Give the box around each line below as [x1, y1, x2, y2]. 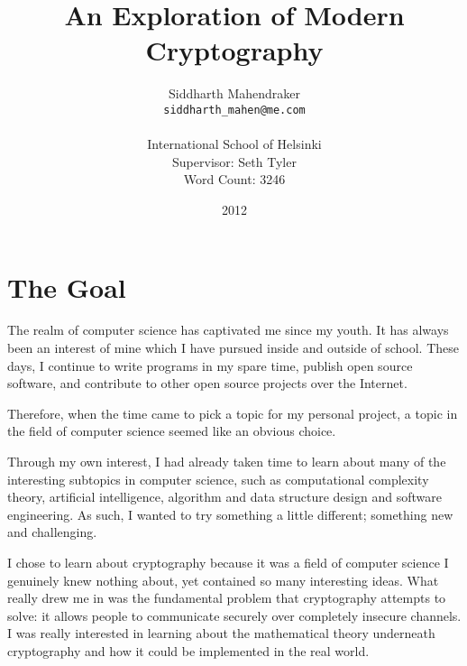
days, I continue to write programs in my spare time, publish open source [7, 356, 413, 375]
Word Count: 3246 [183, 170, 286, 189]
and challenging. [7, 523, 97, 541]
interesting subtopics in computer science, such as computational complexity [7, 469, 429, 488]
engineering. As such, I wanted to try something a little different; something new [7, 504, 453, 523]
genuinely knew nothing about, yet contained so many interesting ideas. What [7, 570, 439, 589]
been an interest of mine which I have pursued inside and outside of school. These [7, 338, 460, 357]
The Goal [7, 268, 126, 305]
